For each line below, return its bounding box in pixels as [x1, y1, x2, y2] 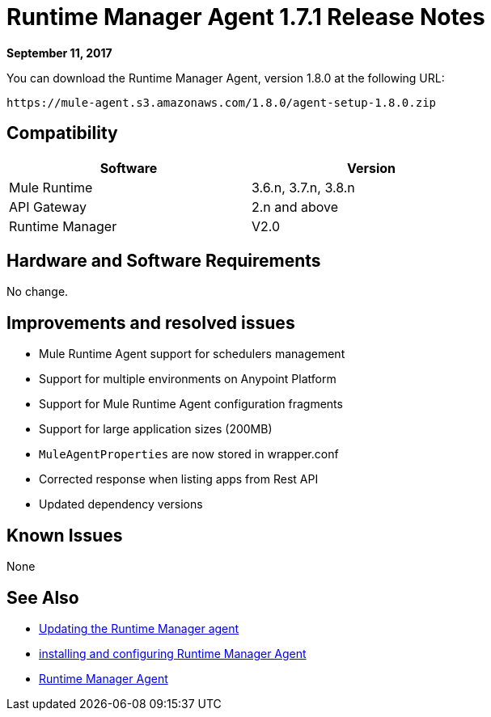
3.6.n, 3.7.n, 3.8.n [252, 179, 355, 196]
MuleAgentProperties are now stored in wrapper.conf [39, 447, 339, 462]
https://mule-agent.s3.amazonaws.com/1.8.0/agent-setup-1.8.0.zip [6, 95, 437, 109]
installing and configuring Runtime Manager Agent [39, 646, 307, 660]
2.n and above [252, 198, 339, 215]
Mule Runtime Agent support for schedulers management [39, 347, 345, 361]
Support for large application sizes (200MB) [39, 422, 273, 437]
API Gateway [9, 198, 87, 215]
